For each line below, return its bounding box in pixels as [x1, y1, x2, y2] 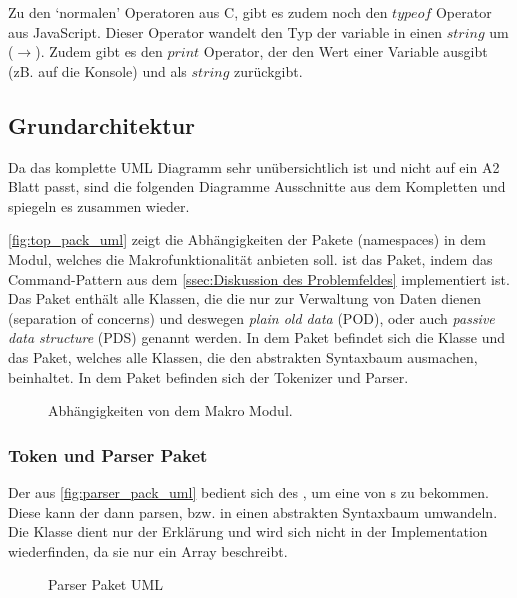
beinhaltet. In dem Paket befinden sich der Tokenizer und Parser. [8, 366, 409, 387]
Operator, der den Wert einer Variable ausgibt [203, 41, 488, 62]
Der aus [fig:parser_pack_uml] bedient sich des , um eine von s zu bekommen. [8, 481, 489, 502]
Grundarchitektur [8, 109, 196, 140]
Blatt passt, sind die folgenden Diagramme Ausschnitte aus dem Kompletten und [8, 176, 506, 197]
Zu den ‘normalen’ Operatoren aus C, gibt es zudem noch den [8, 2, 388, 22]
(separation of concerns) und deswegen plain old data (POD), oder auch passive [8, 307, 495, 328]
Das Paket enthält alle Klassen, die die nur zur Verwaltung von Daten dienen [8, 288, 482, 309]
